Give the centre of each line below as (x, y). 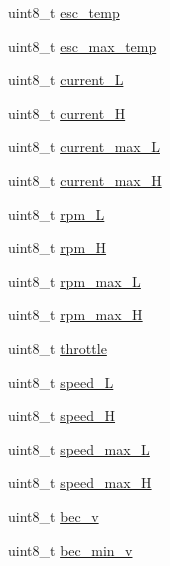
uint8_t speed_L (61, 381)
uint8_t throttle (57, 347)
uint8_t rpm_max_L (74, 280)
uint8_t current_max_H (85, 179)
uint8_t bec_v (53, 515)
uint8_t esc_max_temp (82, 45)
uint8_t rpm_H (57, 247)
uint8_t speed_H (62, 415)
